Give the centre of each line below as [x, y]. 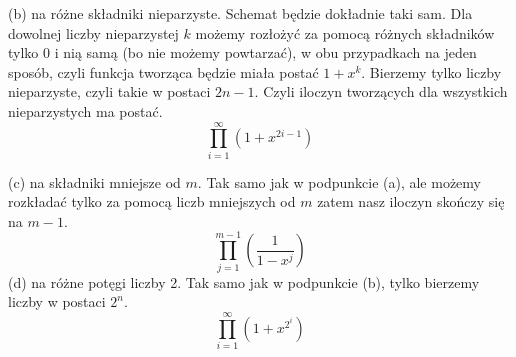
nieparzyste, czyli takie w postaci [109, 91]
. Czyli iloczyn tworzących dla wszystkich [381, 91]
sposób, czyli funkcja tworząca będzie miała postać [163, 71]
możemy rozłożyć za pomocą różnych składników [345, 32]
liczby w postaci [57, 301]
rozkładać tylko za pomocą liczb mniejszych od [152, 201]
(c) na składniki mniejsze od [94, 181]
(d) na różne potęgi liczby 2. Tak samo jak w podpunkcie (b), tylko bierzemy [244, 281]
